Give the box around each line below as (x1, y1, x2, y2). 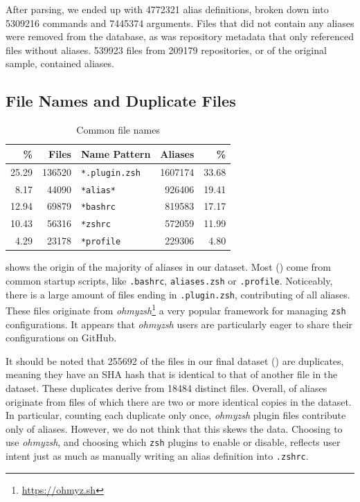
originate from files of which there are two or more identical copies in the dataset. (6, 394, 352, 409)
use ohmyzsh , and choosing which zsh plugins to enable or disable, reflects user (6, 435, 341, 449)
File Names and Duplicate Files (6, 90, 236, 111)
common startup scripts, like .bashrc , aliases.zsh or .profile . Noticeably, (6, 273, 333, 287)
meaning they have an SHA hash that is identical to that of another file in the (6, 367, 338, 382)
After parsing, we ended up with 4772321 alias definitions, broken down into (6, 2, 329, 16)
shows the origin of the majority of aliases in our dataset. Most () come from (6, 260, 331, 274)
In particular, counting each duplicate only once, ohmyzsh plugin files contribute (6, 408, 346, 422)
